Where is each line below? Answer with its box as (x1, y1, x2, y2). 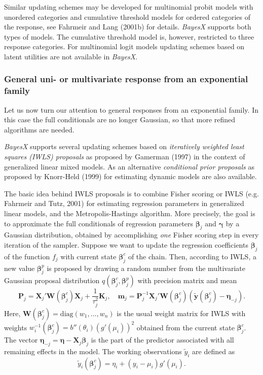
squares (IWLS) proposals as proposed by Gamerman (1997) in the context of (4, 151, 245, 162)
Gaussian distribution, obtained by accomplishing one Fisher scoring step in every (4, 229, 259, 240)
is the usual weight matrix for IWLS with (117, 308, 246, 318)
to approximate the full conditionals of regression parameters (4, 218, 194, 228)
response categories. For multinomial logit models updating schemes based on (4, 41, 245, 52)
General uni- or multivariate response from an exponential (4, 73, 248, 85)
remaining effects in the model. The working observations (4, 346, 182, 356)
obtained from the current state (136, 322, 235, 332)
